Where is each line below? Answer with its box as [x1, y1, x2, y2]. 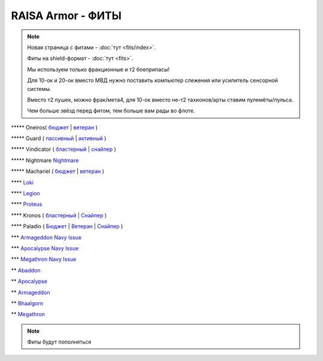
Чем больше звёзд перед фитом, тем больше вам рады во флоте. [27, 107, 196, 114]
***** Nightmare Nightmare [11, 156, 79, 164]
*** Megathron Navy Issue [11, 256, 77, 263]
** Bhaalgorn [11, 299, 44, 307]
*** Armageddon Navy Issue [11, 233, 82, 241]
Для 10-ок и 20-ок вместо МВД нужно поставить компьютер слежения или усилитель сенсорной [27, 77, 278, 84]
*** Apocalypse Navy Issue [11, 244, 79, 251]
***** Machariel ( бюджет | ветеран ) [11, 168, 105, 175]
